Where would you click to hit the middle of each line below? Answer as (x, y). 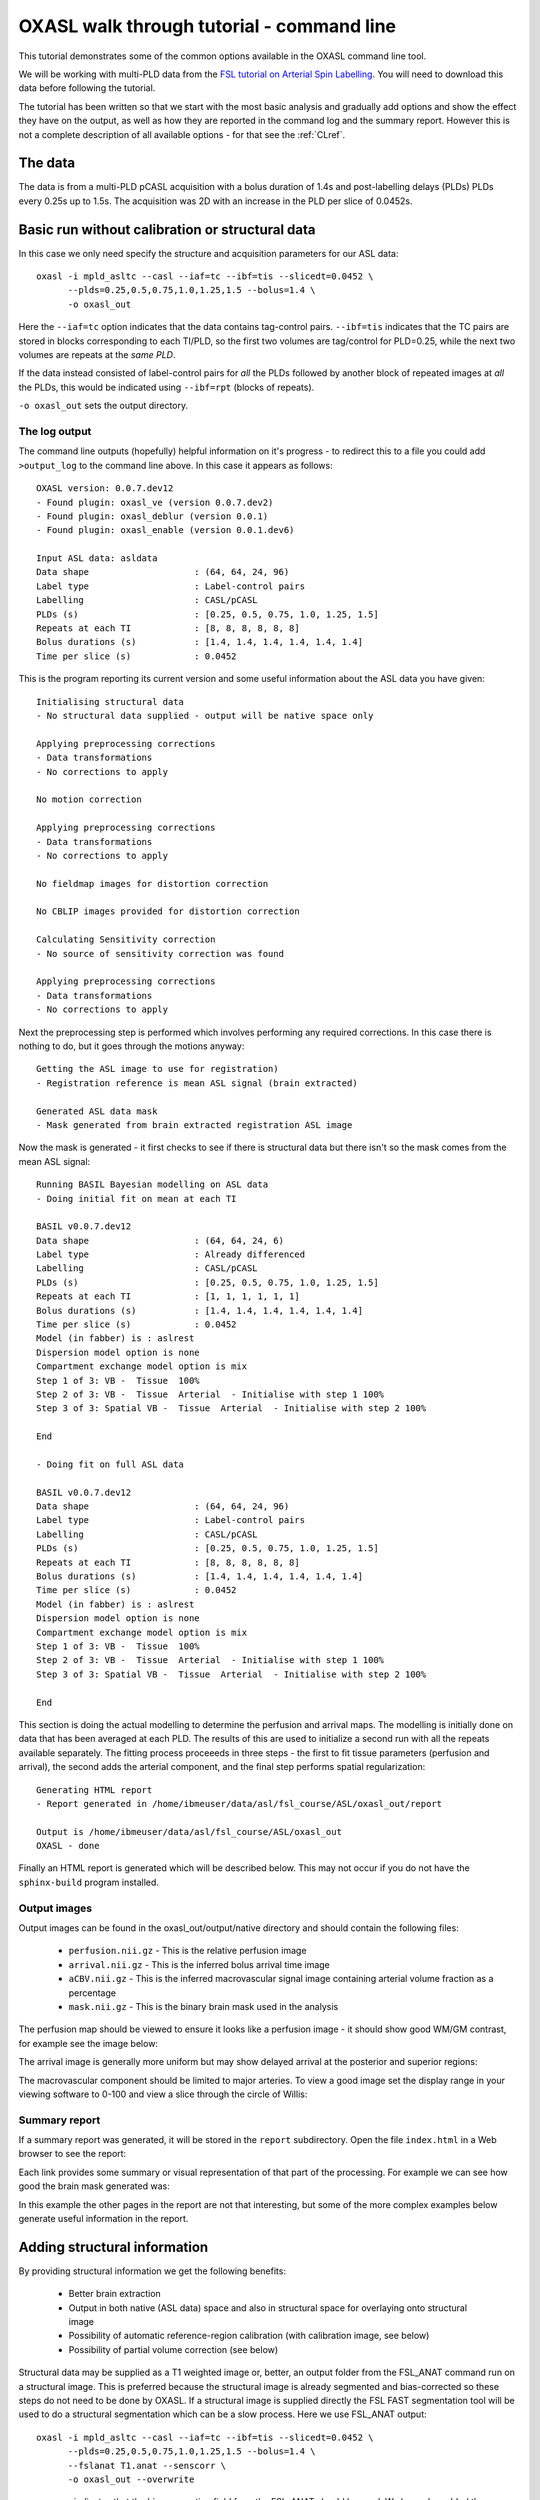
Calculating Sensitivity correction (126, 939)
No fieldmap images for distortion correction (152, 883)
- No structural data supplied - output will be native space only (205, 715)
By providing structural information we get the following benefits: (152, 2271)
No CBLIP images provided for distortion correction (168, 911)
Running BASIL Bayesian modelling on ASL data (152, 1184)
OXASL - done (68, 1846)
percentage (92, 1992)
